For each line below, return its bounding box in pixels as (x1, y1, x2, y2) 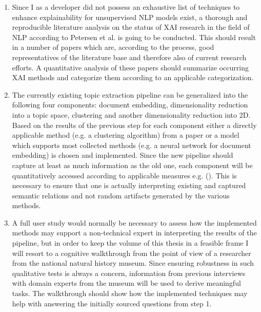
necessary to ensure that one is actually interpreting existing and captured (12, 180, 246, 191)
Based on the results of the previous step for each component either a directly (12, 119, 257, 130)
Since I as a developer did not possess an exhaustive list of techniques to (12, 2, 240, 12)
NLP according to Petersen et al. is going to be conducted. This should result (12, 31, 256, 42)
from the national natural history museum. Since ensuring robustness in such (12, 258, 254, 268)
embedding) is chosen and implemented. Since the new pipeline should (12, 150, 233, 160)
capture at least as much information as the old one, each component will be (12, 159, 253, 170)
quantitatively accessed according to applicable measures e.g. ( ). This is (12, 170, 237, 180)
